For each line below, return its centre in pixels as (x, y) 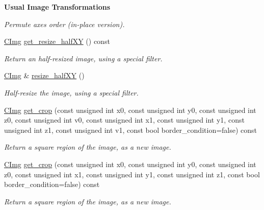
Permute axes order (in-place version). (64, 24)
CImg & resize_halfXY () (44, 75)
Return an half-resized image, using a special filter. (83, 58)
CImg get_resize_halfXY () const (57, 41)
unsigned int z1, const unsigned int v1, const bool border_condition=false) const (131, 130)
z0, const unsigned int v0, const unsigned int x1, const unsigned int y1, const (124, 120)
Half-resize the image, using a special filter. (71, 92)
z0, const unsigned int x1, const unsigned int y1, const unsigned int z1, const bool (132, 174)
